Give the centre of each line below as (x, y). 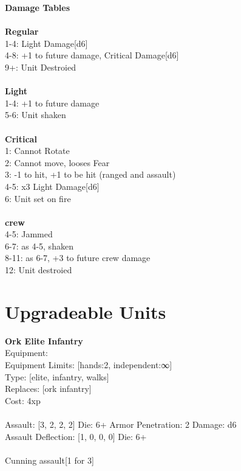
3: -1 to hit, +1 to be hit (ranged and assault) (90, 174)
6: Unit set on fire (38, 198)
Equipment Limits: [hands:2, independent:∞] (89, 364)
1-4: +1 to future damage (52, 103)
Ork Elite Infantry (44, 340)
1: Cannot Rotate (37, 151)
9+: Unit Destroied (40, 67)
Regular (22, 31)
